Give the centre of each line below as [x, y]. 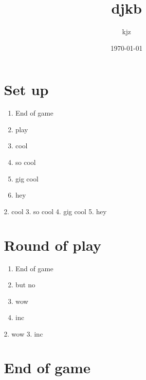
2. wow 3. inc [24, 333]
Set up [26, 90]
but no [25, 285]
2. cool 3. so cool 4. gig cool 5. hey [55, 211]
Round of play [53, 245]
